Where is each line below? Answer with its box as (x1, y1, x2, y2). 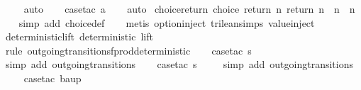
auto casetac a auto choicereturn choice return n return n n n (23, 1, 355, 16)
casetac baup (23, 70, 82, 85)
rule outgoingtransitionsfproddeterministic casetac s (5, 43, 252, 57)
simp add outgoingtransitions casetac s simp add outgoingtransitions (5, 57, 353, 72)
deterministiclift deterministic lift (5, 29, 153, 44)
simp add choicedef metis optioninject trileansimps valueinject (18, 15, 315, 30)
